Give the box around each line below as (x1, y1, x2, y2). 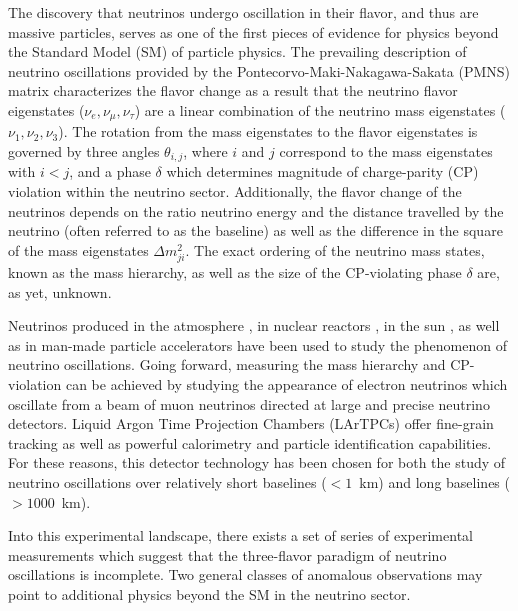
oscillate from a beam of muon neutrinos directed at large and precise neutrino (8, 393, 490, 414)
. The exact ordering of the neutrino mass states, (185, 239, 485, 260)
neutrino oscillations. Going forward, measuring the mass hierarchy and (8, 354, 446, 375)
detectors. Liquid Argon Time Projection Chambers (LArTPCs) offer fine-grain (8, 413, 494, 434)
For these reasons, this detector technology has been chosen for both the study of (8, 452, 506, 473)
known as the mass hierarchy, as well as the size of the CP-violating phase (8, 262, 462, 282)
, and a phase (69, 161, 151, 182)
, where (183, 141, 228, 162)
